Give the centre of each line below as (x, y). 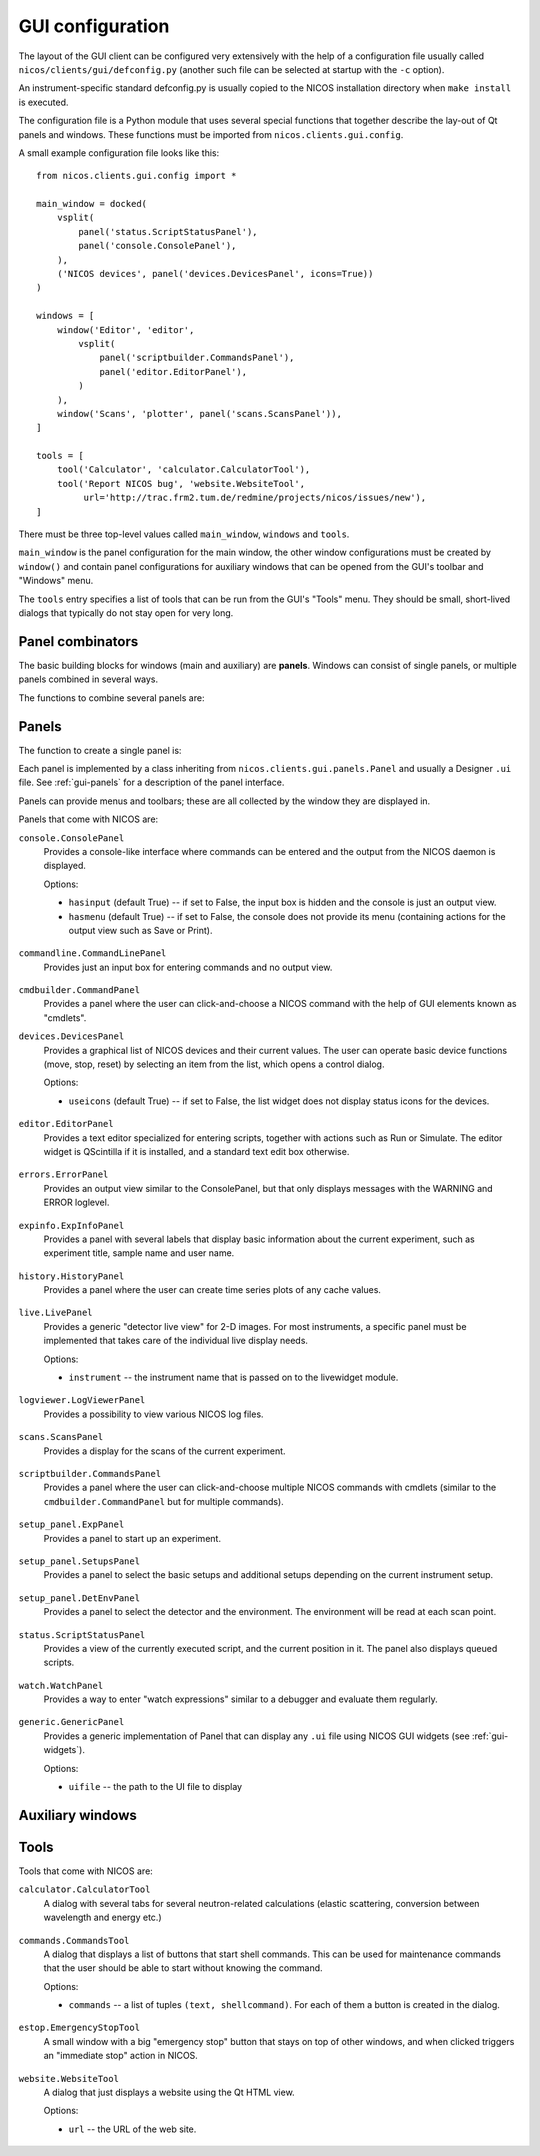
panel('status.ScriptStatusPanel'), (168, 231)
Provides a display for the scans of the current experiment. (164, 1451)
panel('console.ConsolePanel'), (157, 246)
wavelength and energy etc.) (102, 1917)
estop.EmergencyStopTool (79, 2028)
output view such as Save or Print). (140, 930)
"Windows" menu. (56, 581)
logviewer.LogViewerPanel (82, 1400)
